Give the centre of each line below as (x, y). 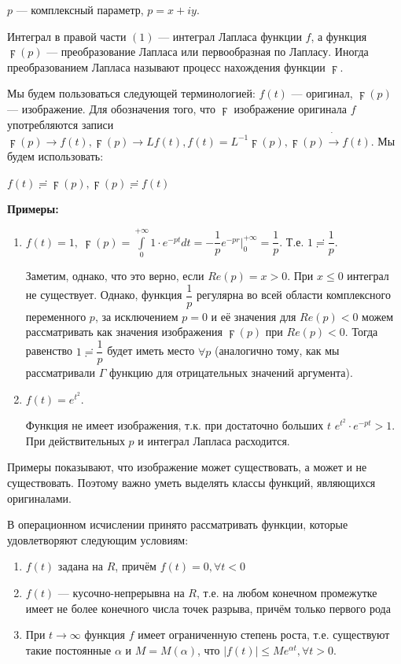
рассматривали (61, 373)
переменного (56, 316)
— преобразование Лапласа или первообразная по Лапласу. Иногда (208, 52)
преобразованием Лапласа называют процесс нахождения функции (166, 66)
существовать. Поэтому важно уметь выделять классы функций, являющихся (191, 483)
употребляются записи (61, 124)
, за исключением (136, 316)
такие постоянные (68, 649)
